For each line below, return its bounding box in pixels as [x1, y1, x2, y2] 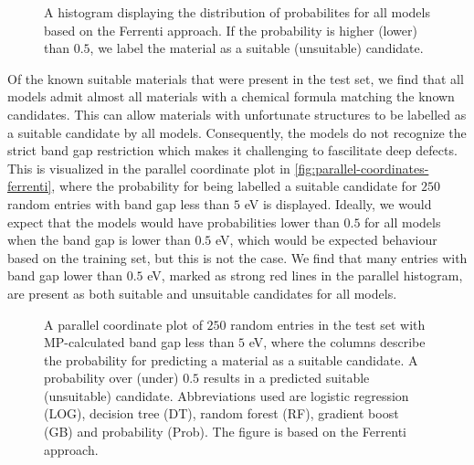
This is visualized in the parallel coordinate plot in [7, 158, 290, 177]
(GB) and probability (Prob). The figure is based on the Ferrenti [44, 422, 406, 441]
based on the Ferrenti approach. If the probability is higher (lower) [44, 20, 417, 39]
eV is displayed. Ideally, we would [244, 194, 432, 213]
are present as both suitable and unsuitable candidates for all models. [7, 283, 397, 302]
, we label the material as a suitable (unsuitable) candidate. [90, 38, 424, 58]
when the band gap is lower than [7, 230, 191, 249]
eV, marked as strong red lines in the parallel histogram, [147, 266, 463, 285]
